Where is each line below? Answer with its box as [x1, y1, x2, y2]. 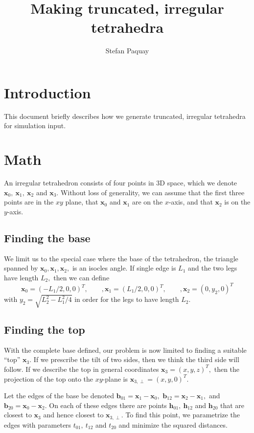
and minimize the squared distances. [118, 419, 228, 430]
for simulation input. [4, 120, 66, 131]
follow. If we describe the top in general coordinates [4, 364, 159, 374]
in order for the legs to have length [74, 294, 179, 304]
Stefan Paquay [105, 46, 149, 56]
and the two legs [187, 263, 237, 273]
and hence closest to [43, 410, 104, 420]
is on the [224, 197, 251, 207]
